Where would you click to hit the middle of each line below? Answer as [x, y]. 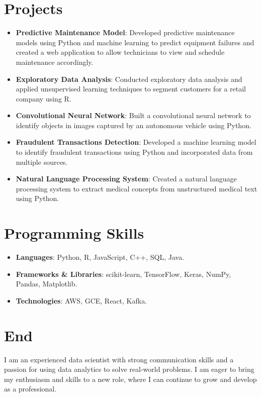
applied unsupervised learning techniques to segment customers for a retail [131, 89]
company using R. [43, 98]
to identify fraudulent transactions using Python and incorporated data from [134, 152]
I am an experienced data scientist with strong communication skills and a [119, 359]
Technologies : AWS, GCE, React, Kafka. [81, 300]
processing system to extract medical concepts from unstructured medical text [137, 188]
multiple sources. [42, 162]
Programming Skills [74, 233]
